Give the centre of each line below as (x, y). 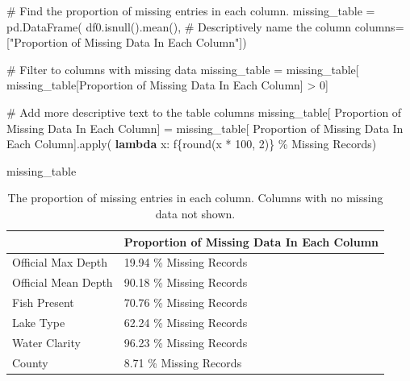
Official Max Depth (60, 262)
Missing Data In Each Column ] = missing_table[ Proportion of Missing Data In (205, 128)
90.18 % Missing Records (186, 282)
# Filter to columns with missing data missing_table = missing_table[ (183, 69)
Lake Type (39, 322)
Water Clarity (46, 342)
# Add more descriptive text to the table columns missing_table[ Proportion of (204, 112)
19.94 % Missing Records (186, 262)
